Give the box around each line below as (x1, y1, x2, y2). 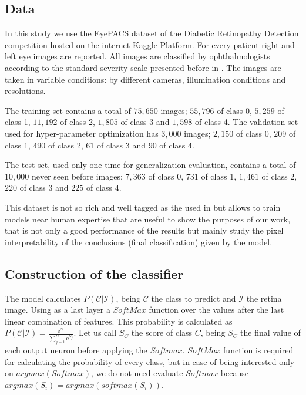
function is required (223, 344, 294, 356)
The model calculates (5, 292, 81, 304)
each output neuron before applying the (5, 344, 147, 356)
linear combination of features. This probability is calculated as (5, 315, 233, 327)
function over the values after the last (149, 303, 284, 316)
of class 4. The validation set (195, 116, 298, 128)
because (220, 367, 248, 379)
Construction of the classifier (5, 264, 184, 282)
